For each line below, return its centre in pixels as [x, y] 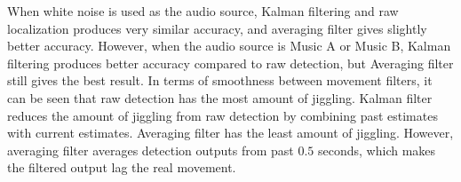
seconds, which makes [377, 150]
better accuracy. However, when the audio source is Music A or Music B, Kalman [229, 46]
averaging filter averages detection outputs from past [151, 150]
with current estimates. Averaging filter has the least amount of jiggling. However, [230, 133]
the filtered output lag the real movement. [122, 167]
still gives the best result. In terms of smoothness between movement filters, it [220, 80]
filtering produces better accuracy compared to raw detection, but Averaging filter [230, 63]
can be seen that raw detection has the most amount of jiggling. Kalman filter [220, 97]
